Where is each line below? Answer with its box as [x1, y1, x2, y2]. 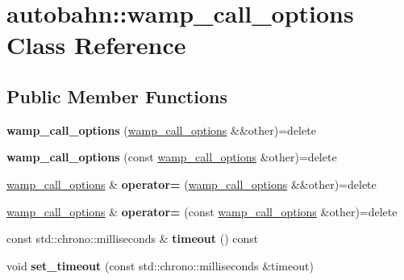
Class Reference [6, 28, 186, 61]
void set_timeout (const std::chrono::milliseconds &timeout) [6, 257, 314, 274]
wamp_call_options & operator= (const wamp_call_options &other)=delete [6, 203, 398, 219]
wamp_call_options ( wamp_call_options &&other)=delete [6, 121, 316, 138]
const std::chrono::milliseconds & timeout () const [6, 230, 259, 247]
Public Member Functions [6, 83, 227, 108]
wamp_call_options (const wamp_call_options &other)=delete [6, 148, 337, 165]
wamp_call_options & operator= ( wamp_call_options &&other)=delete [6, 175, 377, 192]
